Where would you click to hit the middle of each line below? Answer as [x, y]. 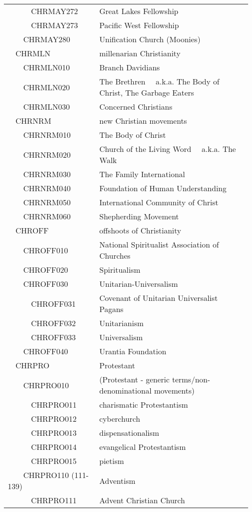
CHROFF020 [46, 270]
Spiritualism [120, 270]
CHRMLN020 [47, 87]
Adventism [118, 480]
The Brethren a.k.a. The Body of [159, 81]
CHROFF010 [46, 250]
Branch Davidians [130, 67]
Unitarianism [122, 323]
